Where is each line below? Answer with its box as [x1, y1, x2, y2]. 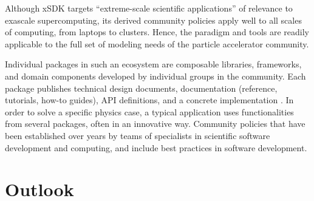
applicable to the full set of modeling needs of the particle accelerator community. [5, 37, 309, 50]
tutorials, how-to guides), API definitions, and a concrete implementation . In [5, 94, 294, 106]
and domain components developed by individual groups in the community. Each [5, 69, 306, 82]
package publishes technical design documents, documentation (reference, [5, 81, 278, 94]
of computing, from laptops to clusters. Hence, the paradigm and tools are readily [5, 26, 310, 38]
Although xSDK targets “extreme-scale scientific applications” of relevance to [5, 2, 293, 14]
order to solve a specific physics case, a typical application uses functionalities [5, 105, 294, 118]
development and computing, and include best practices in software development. [5, 141, 307, 154]
